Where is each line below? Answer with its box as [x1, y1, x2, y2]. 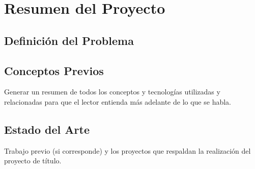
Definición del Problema [4, 32, 134, 48]
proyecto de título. [4, 155, 62, 166]
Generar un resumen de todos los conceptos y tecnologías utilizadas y [4, 86, 220, 97]
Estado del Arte [4, 121, 90, 137]
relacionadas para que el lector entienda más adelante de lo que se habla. [4, 96, 231, 107]
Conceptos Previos [4, 62, 104, 78]
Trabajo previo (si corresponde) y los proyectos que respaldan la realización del [4, 145, 251, 156]
